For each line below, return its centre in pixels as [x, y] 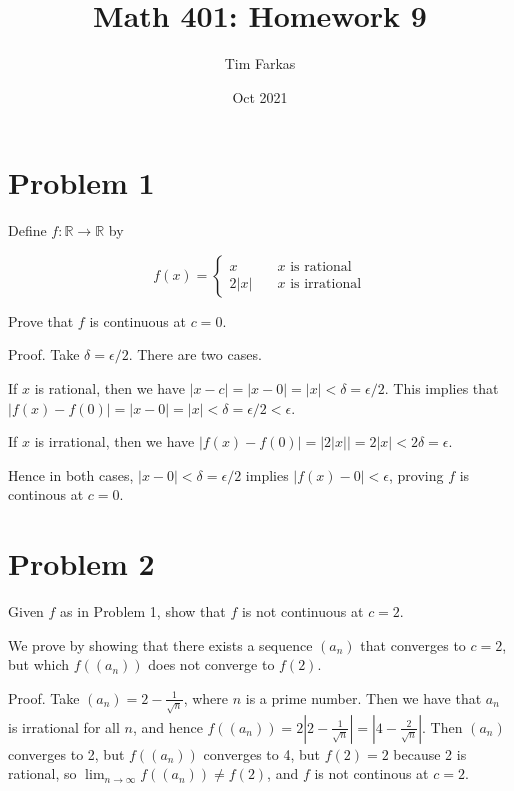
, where [206, 697]
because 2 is [430, 753]
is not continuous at [302, 611]
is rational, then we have [109, 388]
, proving [416, 474]
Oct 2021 [260, 96]
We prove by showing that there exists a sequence [160, 644]
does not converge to [211, 664]
